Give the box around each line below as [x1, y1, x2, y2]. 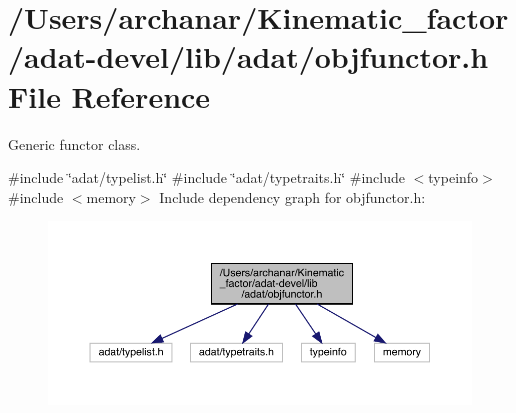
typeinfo [428, 167, 479, 188]
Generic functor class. [8, 133, 141, 154]
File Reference [8, 75, 211, 116]
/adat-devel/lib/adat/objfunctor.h [8, 36, 489, 77]
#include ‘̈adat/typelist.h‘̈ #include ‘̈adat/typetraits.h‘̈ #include [8, 167, 405, 188]
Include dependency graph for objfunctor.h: [159, 186, 426, 207]
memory [86, 186, 136, 207]
